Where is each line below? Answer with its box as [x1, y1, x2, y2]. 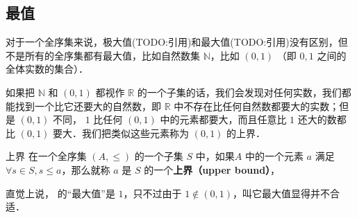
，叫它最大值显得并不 [233, 185, 331, 200]
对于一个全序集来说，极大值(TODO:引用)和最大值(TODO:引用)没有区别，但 [6, 35, 348, 49]
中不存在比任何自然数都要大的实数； [174, 98, 340, 113]
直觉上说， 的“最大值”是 [6, 185, 115, 200]
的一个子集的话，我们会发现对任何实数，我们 [137, 84, 342, 99]
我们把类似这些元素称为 [82, 125, 190, 140]
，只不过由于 [123, 185, 182, 200]
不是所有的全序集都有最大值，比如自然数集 [6, 48, 200, 62]
